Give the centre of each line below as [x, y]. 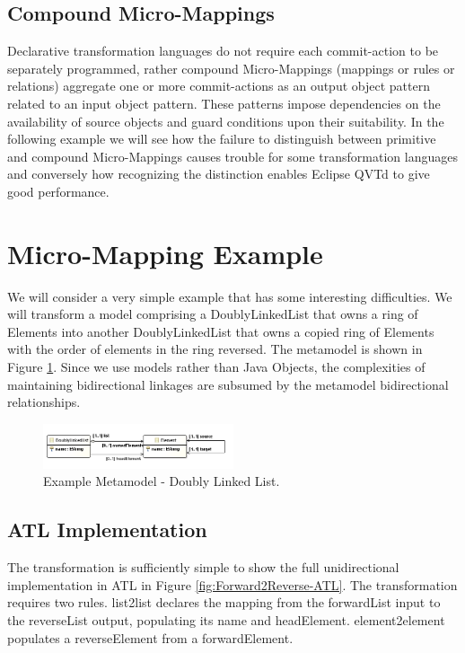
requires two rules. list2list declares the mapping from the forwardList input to [224, 602]
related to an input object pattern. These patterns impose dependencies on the [224, 103]
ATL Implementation [107, 529]
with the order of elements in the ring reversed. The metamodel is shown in [215, 349]
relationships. [44, 402]
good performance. [58, 191]
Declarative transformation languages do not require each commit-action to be [223, 51]
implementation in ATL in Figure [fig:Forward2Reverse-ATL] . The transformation [232, 584]
